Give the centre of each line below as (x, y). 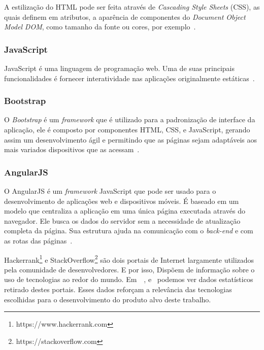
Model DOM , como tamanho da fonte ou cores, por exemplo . (100, 27)
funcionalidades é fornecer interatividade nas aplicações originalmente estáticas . (129, 78)
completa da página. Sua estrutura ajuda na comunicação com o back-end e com (129, 231)
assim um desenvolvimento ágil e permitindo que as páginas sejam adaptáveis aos (130, 139)
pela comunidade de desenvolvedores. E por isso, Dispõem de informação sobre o (129, 269)
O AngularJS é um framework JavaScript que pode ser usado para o (110, 191)
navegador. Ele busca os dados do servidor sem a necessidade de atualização (122, 220)
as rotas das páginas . (38, 240)
